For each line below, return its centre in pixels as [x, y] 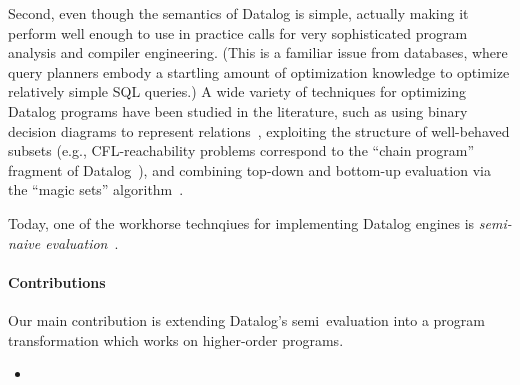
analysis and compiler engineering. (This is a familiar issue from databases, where [258, 52]
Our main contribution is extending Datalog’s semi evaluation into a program [247, 319]
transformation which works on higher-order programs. [176, 339]
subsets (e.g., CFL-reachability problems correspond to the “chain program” [241, 150]
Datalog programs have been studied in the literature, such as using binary [238, 110]
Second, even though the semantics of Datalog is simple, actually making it [238, 13]
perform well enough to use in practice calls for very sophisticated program [238, 32]
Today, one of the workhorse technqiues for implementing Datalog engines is [241, 222]
